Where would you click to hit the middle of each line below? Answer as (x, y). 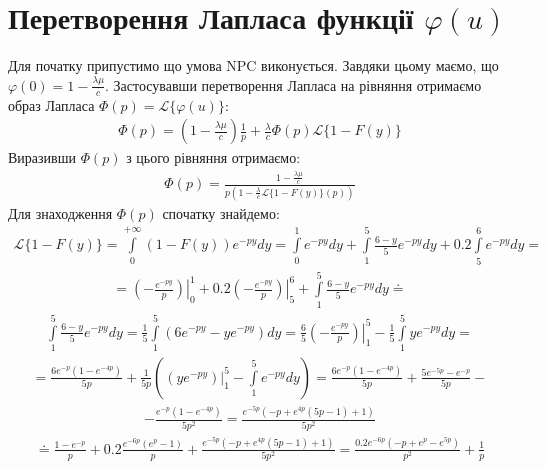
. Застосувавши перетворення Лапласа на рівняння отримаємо (293, 84)
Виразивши (42, 157)
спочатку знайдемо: (221, 212)
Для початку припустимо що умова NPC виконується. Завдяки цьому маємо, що (253, 65)
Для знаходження (60, 212)
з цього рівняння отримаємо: (213, 157)
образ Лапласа (51, 104)
